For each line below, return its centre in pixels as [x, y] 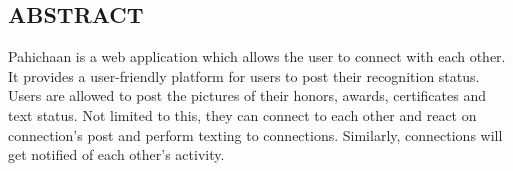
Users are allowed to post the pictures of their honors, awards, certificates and [247, 95]
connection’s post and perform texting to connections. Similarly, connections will [255, 134]
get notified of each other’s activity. [116, 154]
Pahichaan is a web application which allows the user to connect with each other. [257, 56]
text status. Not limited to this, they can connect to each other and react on [242, 114]
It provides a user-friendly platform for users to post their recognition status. [244, 75]
